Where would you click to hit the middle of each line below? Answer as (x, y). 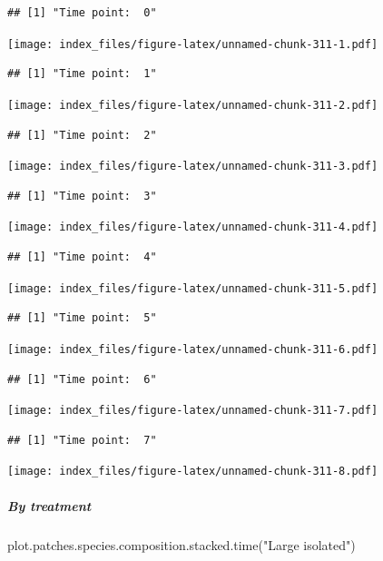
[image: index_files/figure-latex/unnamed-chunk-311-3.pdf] (193, 167)
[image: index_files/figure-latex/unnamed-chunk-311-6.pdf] (193, 349)
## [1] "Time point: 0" (82, 13)
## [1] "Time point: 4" (82, 257)
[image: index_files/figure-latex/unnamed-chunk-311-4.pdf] (193, 227)
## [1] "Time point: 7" (82, 440)
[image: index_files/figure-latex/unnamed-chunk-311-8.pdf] (193, 472)
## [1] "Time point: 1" (82, 74)
